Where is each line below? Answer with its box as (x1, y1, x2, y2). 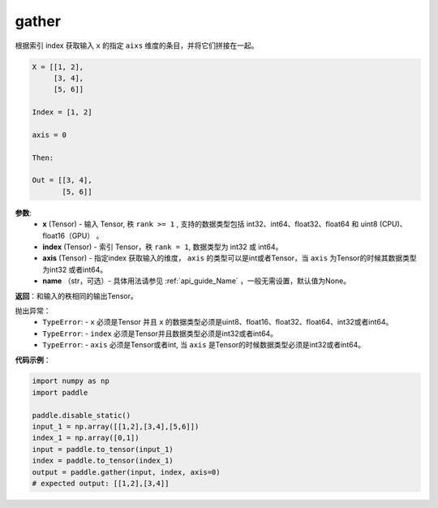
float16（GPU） (42, 230, 95, 240)
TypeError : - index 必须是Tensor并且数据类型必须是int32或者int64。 (42, 329, 278, 338)
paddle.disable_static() (32, 411, 131, 420)
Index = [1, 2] (32, 108, 92, 117)
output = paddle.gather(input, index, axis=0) (32, 467, 221, 476)
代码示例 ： (15, 355, 51, 364)
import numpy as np (32, 377, 109, 385)
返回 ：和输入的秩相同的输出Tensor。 (15, 291, 138, 300)
